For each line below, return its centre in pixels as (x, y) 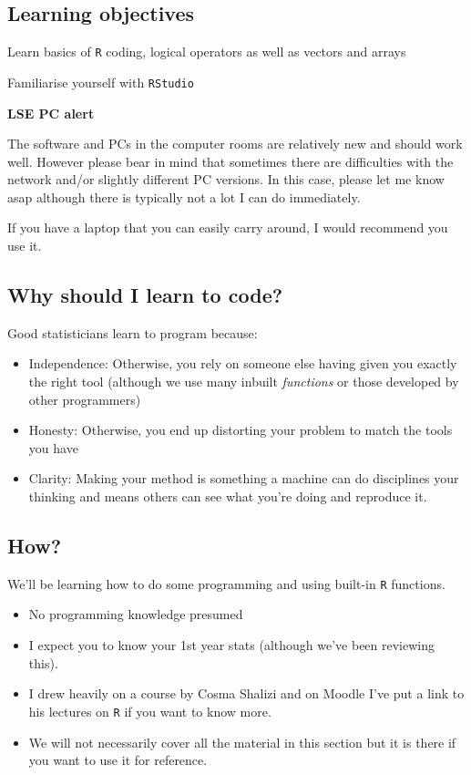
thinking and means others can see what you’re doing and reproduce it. (228, 496)
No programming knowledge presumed (136, 614)
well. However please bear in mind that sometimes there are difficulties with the (230, 161)
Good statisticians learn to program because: (133, 332)
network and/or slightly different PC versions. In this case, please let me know (226, 179)
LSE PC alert (51, 113)
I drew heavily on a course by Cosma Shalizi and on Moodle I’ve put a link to (246, 693)
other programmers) (85, 399)
